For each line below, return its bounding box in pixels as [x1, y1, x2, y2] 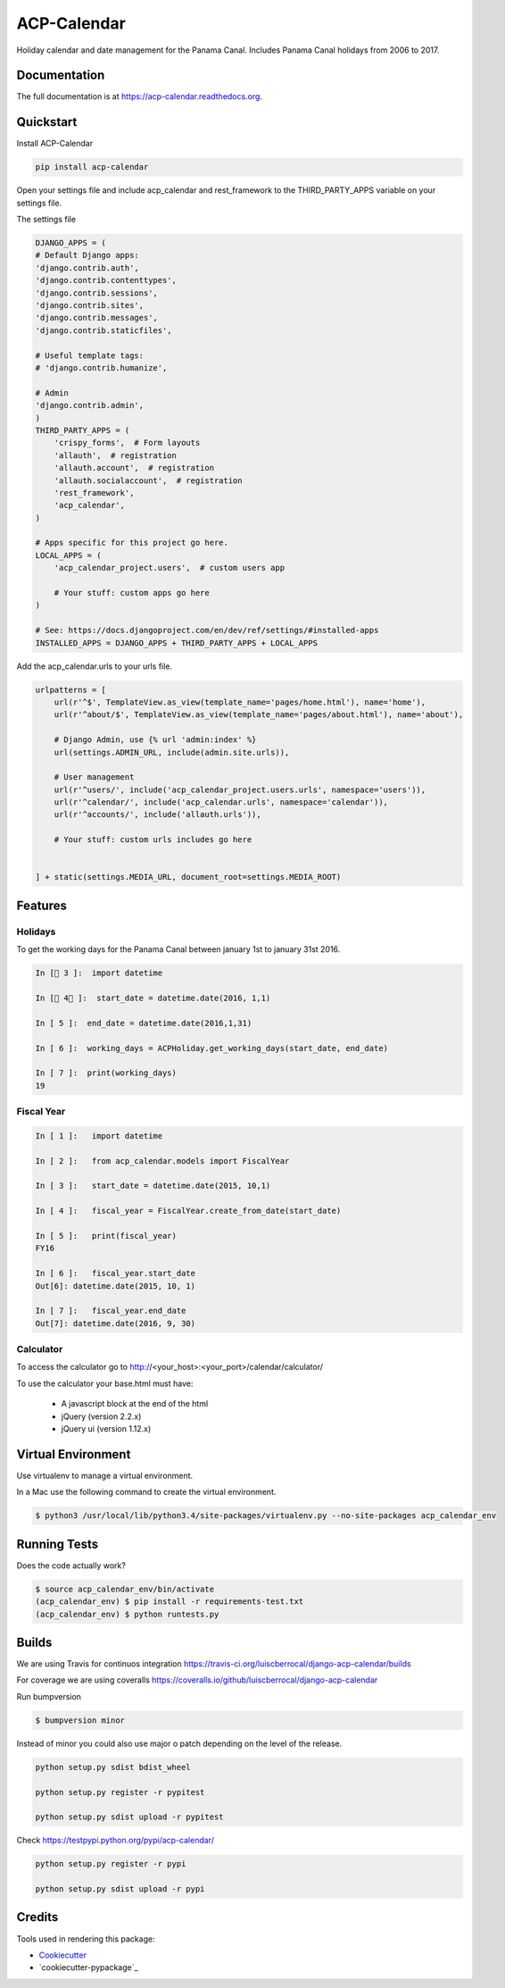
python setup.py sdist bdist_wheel [35, 1762, 191, 1772]
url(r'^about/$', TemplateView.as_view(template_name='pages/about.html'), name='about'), [54, 710, 464, 720]
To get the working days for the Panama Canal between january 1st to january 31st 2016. [16, 944, 341, 955]
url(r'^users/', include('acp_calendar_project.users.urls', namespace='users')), [54, 784, 426, 795]
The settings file [16, 214, 76, 225]
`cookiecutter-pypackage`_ [38, 1962, 138, 1973]
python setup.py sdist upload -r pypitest [35, 1812, 224, 1822]
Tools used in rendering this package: [16, 1934, 155, 1944]
